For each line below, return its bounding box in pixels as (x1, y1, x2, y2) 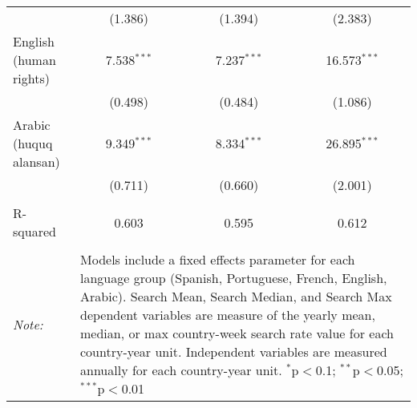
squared (13, 222, 56, 240)
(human (13, 50, 56, 69)
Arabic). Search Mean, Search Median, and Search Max (80, 287, 392, 305)
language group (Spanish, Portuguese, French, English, (80, 269, 387, 287)
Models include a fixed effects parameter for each (80, 250, 355, 269)
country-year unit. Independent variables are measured (80, 342, 387, 361)
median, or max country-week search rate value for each (80, 324, 394, 342)
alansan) (13, 152, 60, 171)
